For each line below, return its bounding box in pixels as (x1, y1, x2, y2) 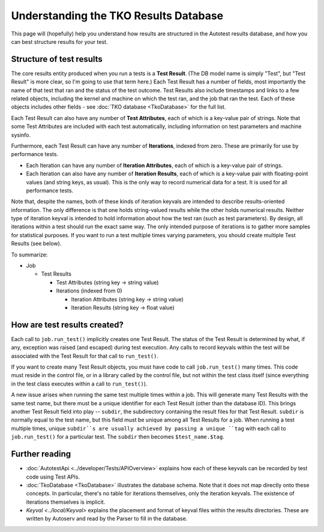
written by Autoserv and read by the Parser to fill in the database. (26, 515, 188, 522)
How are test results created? (11, 319, 124, 330)
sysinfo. (11, 131, 31, 138)
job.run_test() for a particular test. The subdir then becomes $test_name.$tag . (11, 433, 224, 441)
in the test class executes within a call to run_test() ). (11, 380, 148, 387)
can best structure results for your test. (11, 38, 108, 45)
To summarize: (11, 251, 48, 258)
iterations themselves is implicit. (26, 498, 106, 506)
